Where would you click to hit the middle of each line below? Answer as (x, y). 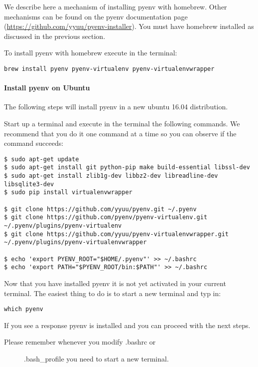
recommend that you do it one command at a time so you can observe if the (120, 133)
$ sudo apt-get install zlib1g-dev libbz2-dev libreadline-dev (111, 176)
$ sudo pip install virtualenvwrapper (68, 192)
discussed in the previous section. (55, 36)
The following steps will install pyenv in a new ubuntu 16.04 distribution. (116, 107)
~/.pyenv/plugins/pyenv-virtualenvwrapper (75, 242)
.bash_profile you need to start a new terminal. (96, 359)
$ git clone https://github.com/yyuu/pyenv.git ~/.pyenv (100, 209)
